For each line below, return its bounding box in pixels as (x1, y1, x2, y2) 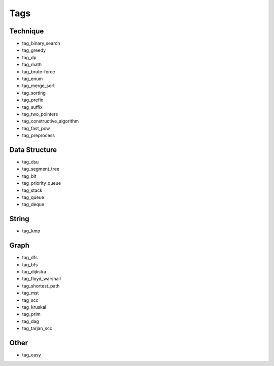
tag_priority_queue (22, 180, 61, 186)
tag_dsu (22, 159, 39, 165)
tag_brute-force (22, 68, 55, 74)
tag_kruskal (22, 304, 47, 310)
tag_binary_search (22, 40, 60, 47)
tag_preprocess (22, 132, 55, 139)
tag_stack (22, 187, 43, 193)
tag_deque (22, 201, 45, 208)
